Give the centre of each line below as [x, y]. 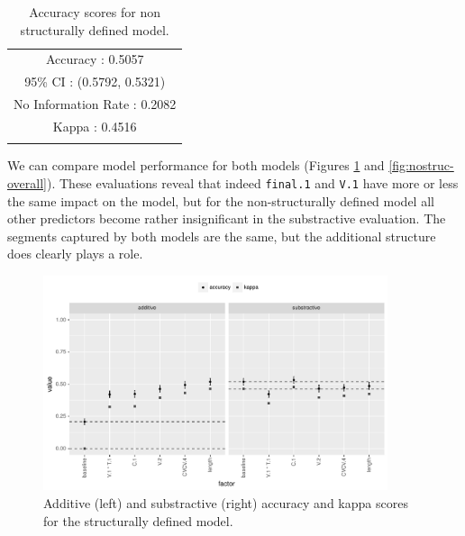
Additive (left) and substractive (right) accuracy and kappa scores [226, 503]
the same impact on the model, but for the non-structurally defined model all [221, 200]
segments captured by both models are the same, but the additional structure [222, 236]
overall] [27, 182]
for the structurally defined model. [138, 520]
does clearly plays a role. [75, 254]
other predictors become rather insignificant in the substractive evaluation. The [227, 218]
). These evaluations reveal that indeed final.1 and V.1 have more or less [253, 182]
